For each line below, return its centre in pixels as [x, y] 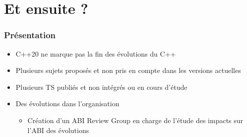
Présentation [30, 35]
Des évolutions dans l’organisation [67, 103]
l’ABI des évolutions [58, 130]
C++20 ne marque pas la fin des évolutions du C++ [96, 53]
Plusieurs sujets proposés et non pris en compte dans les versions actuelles [128, 70]
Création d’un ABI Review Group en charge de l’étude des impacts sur [135, 120]
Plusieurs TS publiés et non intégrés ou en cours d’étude [101, 87]
